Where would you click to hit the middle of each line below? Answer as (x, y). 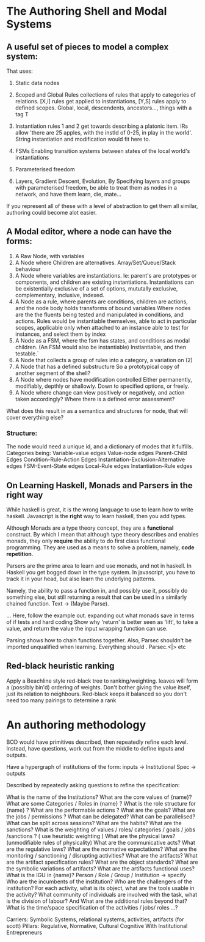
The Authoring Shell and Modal (87, 11)
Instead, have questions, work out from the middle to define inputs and (95, 748)
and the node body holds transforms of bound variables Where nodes (103, 308)
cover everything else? (35, 417)
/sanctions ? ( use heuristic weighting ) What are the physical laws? (91, 836)
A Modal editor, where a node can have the (89, 232)
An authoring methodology (76, 725)
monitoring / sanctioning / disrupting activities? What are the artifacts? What (102, 855)
